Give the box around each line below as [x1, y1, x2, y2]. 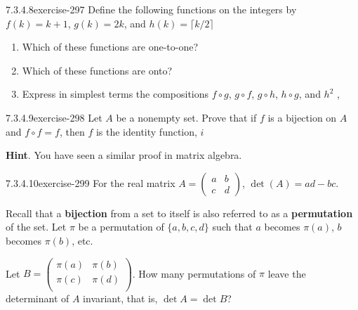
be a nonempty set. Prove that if [116, 110, 257, 124]
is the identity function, [95, 124, 197, 138]
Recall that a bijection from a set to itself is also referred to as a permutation [6, 205, 353, 220]
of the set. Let [6, 219, 67, 234]
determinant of [6, 290, 69, 305]
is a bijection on [267, 110, 337, 124]
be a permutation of [78, 219, 164, 234]
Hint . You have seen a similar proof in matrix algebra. [6, 148, 242, 162]
